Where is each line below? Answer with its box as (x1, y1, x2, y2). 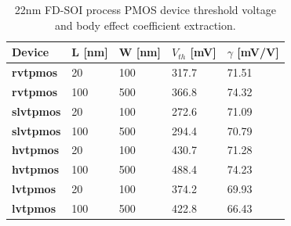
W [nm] (118, 44, 161, 60)
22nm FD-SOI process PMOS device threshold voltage (14, 2, 276, 17)
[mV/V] (237, 44, 279, 60)
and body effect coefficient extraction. (55, 16, 236, 33)
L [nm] (71, 44, 108, 60)
